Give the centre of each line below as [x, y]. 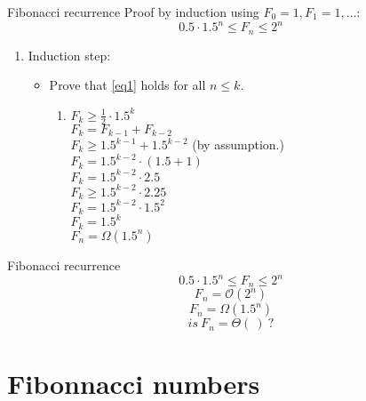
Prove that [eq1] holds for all [127, 85]
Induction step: [69, 55]
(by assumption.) [238, 144]
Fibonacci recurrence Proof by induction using [133, 12]
